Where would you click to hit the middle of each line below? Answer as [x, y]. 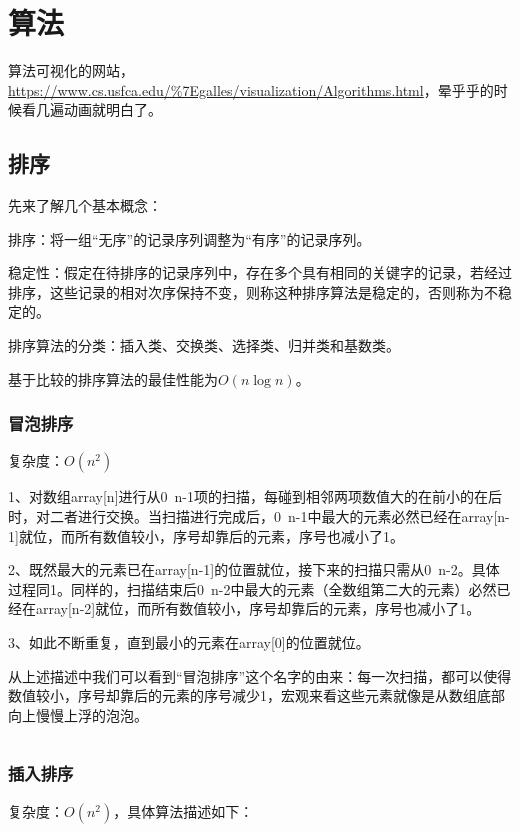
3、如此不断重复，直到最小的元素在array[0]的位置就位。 [189, 642]
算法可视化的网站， [71, 70]
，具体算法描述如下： [183, 810]
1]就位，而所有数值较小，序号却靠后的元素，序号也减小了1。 [206, 535]
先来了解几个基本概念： [85, 205]
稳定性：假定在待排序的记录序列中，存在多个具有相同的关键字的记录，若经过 [260, 272]
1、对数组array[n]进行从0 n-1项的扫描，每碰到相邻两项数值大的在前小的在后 [255, 496]
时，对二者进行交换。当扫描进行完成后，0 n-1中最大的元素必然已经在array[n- [259, 516]
